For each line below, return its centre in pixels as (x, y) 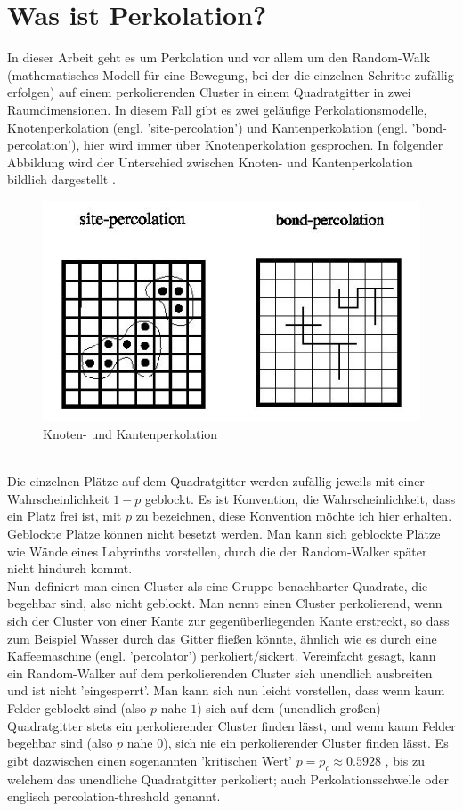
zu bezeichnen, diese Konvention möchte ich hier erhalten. (294, 516)
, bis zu (405, 760)
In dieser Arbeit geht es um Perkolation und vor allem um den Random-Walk (219, 57)
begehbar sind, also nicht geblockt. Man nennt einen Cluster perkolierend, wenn (225, 603)
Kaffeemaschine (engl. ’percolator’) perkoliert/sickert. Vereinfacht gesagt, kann (222, 656)
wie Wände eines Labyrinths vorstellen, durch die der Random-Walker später (217, 551)
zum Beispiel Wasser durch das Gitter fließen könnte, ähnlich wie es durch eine (222, 638)
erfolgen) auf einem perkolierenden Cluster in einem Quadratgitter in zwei (209, 92)
